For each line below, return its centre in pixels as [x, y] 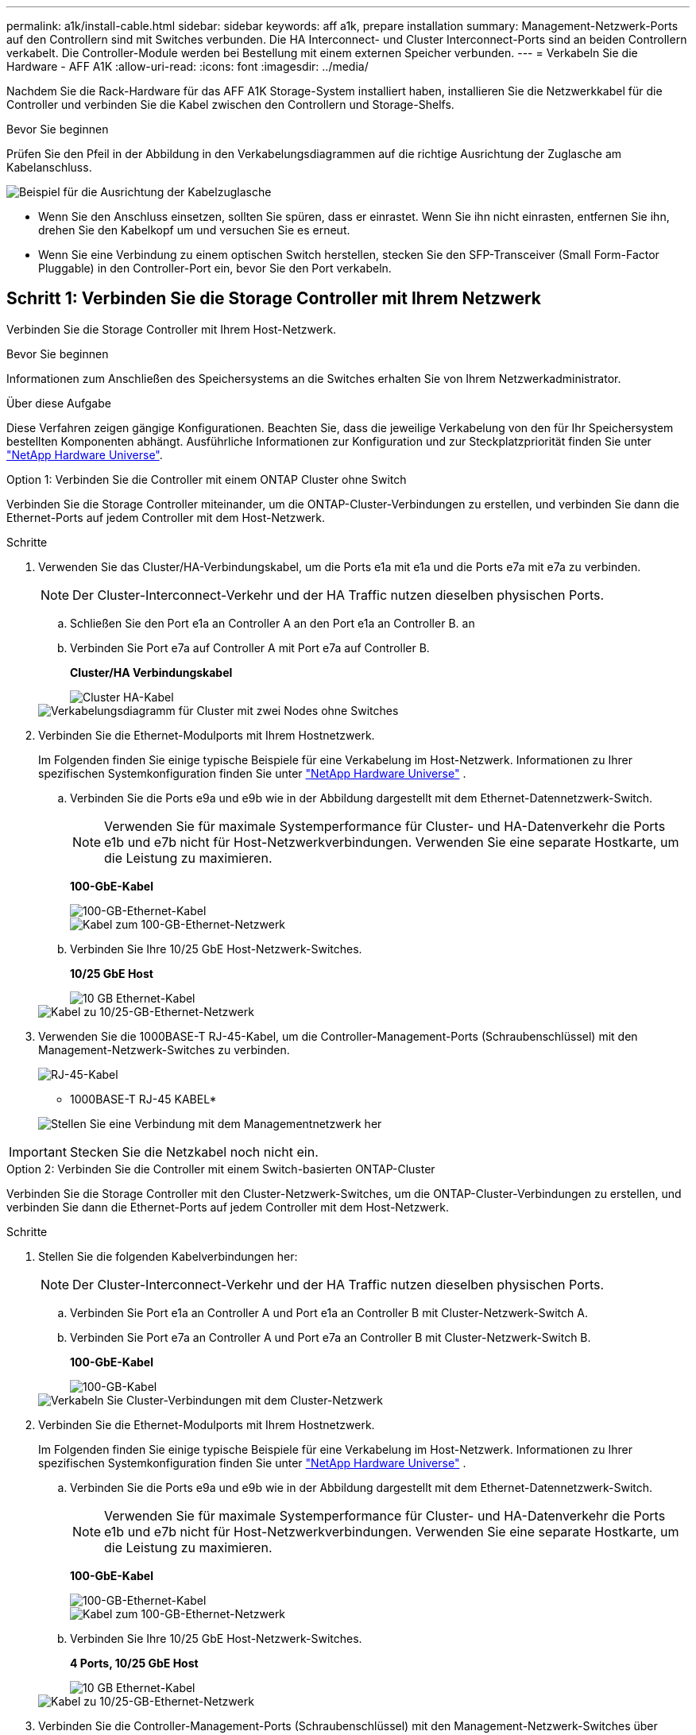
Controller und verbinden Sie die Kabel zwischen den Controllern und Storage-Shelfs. [230, 104]
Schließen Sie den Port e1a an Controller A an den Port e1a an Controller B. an [273, 623]
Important [38, 1152]
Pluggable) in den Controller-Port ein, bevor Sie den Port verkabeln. [215, 268]
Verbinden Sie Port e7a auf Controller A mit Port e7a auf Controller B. [250, 647]
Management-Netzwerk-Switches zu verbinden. [164, 1049]
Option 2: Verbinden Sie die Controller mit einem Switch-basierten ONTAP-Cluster [221, 1169]
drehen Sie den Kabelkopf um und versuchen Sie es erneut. [194, 230]
